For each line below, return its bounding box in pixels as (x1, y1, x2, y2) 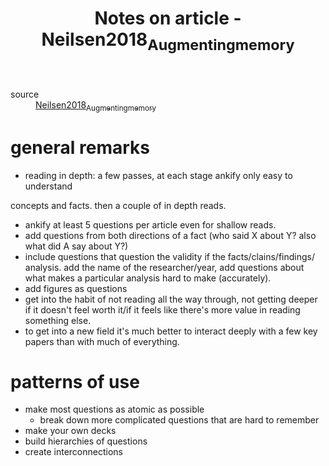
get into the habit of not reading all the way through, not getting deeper (24, 293, 318, 305)
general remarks (10, 136, 150, 159)
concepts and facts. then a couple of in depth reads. (10, 199, 227, 211)
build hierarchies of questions (24, 435, 148, 447)
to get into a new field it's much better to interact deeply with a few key (24, 325, 318, 337)
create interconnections (24, 446, 123, 458)
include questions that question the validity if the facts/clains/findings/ (24, 250, 316, 262)
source (10, 88, 40, 100)
